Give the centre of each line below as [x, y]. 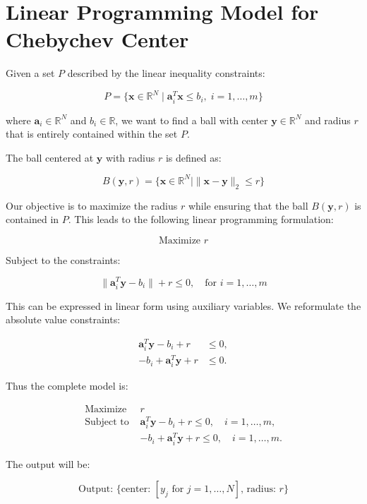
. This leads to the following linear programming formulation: [201, 219]
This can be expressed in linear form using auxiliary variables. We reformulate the [183, 305]
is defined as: [193, 157]
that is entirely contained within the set [92, 134]
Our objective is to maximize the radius [92, 205]
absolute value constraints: [63, 319]
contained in [32, 219]
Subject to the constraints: [63, 259]
